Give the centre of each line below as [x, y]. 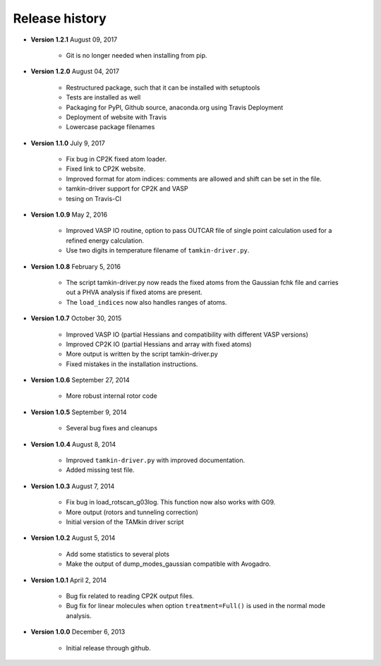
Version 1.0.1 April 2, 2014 [69, 580]
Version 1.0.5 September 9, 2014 [79, 412]
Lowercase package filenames [110, 127]
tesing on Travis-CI [94, 198]
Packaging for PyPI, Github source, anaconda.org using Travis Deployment [175, 107]
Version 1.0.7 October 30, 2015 [76, 318]
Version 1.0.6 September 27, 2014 [80, 380]
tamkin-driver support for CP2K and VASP [127, 189]
